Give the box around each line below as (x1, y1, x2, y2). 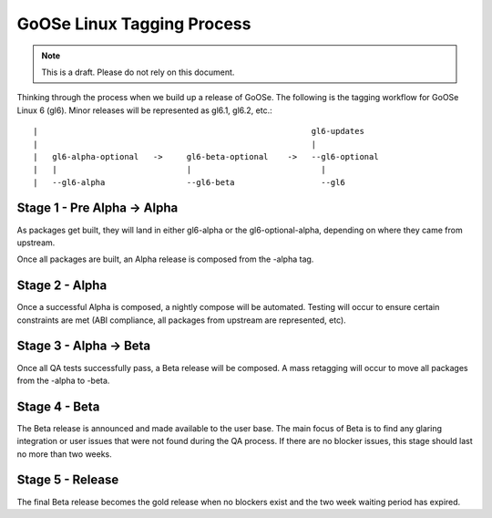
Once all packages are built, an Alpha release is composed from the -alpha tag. (16, 254, 314, 264)
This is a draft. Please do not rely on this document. (41, 67, 235, 78)
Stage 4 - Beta (16, 399, 100, 414)
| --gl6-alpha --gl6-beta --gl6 (33, 177, 345, 187)
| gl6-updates (33, 126, 364, 137)
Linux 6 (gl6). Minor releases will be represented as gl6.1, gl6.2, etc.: (16, 105, 272, 116)
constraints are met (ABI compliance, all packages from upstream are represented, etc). (16, 315, 346, 326)
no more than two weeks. (16, 448, 113, 460)
